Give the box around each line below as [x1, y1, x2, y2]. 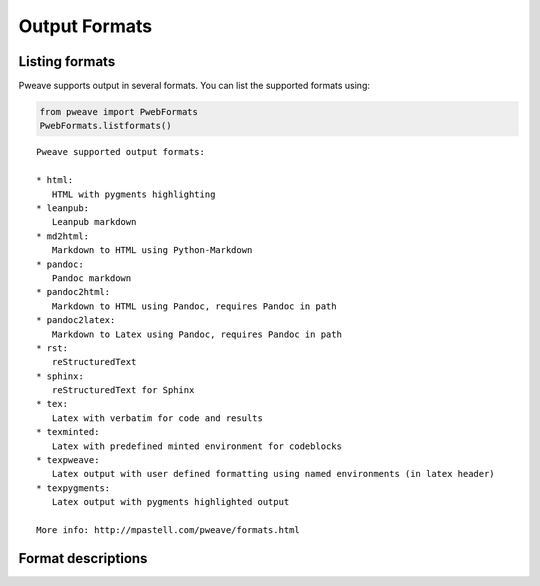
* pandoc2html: [36, 286, 111, 298]
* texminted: [36, 426, 100, 438]
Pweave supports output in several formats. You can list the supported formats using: [18, 80, 370, 92]
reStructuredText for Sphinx [51, 385, 195, 396]
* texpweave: [36, 455, 100, 466]
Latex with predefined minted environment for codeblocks [51, 440, 342, 452]
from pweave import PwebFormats [39, 106, 199, 118]
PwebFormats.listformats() [39, 120, 172, 132]
